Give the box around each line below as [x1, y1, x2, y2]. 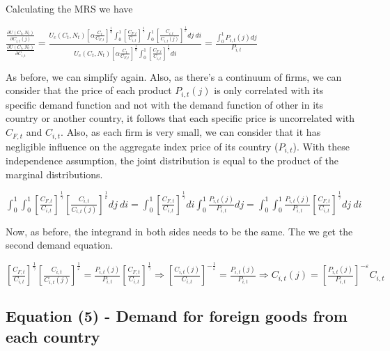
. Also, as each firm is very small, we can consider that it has [61, 125, 321, 139]
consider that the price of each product [6, 83, 172, 97]
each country [6, 325, 100, 347]
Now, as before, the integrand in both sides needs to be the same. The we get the [6, 224, 353, 238]
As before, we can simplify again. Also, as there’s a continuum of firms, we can [6, 69, 342, 84]
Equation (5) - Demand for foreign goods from [6, 305, 348, 327]
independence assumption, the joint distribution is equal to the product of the [6, 153, 339, 167]
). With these [292, 139, 350, 153]
